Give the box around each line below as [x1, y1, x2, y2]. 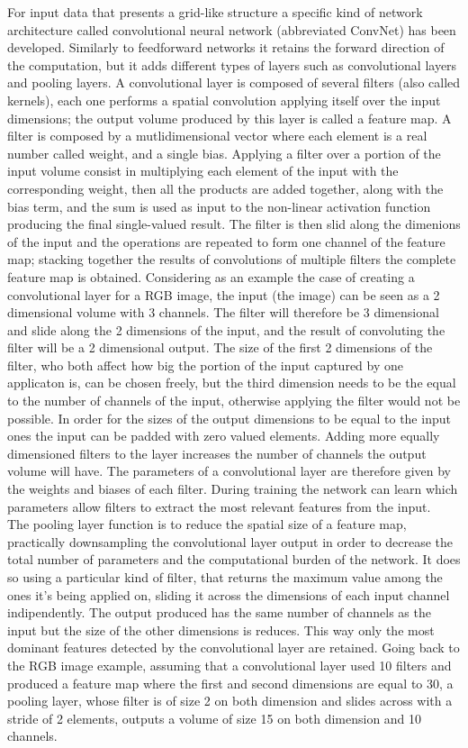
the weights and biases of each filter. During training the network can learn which [7, 479, 458, 498]
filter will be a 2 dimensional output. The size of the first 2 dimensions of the [7, 338, 433, 357]
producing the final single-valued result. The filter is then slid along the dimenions [7, 214, 461, 233]
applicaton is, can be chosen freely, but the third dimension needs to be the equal [7, 373, 456, 392]
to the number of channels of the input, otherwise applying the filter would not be [7, 391, 461, 410]
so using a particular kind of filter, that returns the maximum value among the [7, 568, 443, 586]
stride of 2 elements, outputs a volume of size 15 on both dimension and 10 [7, 708, 422, 727]
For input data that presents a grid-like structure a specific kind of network [7, 3, 423, 21]
